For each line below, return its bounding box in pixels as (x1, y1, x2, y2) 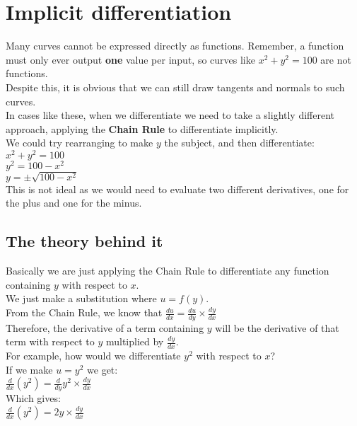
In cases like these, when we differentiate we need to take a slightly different (6, 108, 335, 122)
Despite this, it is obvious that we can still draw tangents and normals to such (6, 79, 345, 94)
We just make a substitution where (6, 291, 157, 306)
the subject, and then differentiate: (164, 135, 315, 150)
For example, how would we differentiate (6, 348, 181, 363)
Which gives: (6, 391, 61, 405)
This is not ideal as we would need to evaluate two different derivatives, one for (6, 181, 349, 196)
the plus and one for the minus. (6, 195, 142, 210)
